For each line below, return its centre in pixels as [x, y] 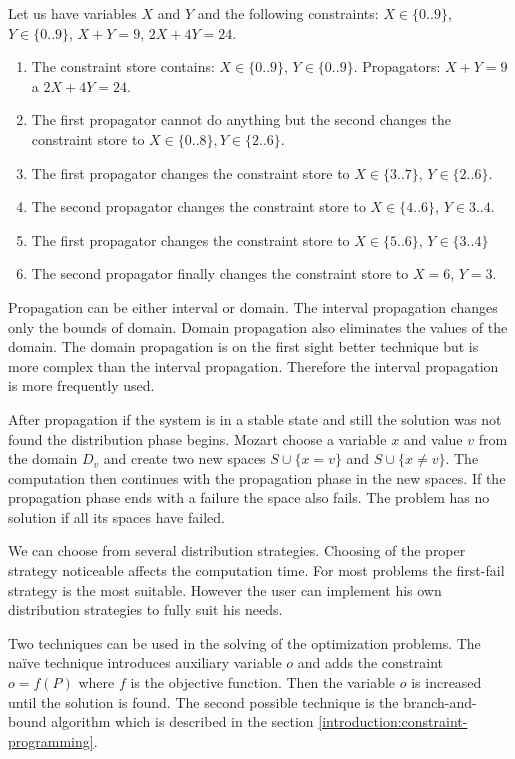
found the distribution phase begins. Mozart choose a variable [197, 438]
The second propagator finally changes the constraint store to [220, 273]
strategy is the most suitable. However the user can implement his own [225, 589]
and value [433, 438]
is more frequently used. [81, 385]
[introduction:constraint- [393, 721]
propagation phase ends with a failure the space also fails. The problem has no [249, 497]
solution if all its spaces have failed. [116, 516]
